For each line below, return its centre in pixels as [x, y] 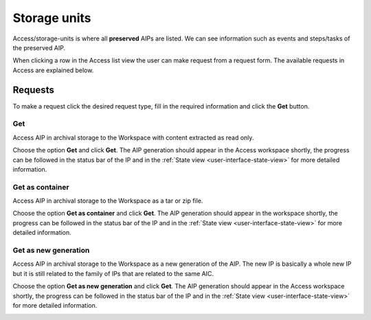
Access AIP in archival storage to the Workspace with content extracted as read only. [133, 137]
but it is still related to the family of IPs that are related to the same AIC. [113, 273]
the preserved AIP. [39, 47]
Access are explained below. [53, 70]
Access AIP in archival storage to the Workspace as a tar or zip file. [108, 201]
